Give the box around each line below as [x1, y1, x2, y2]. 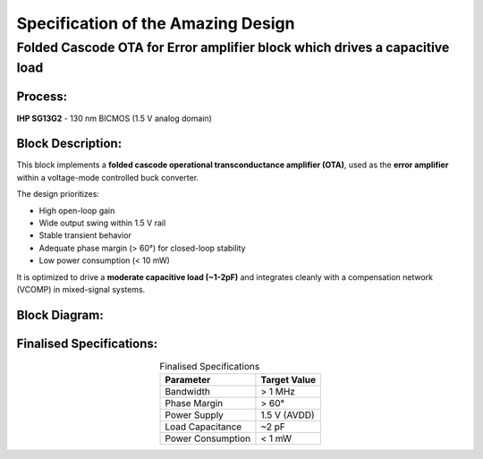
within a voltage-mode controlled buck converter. [16, 172, 199, 183]
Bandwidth [165, 386, 210, 398]
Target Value [260, 374, 317, 387]
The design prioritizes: [16, 189, 100, 200]
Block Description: [16, 136, 123, 151]
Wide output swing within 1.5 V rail [38, 217, 166, 228]
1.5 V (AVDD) [260, 409, 315, 421]
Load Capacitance [165, 421, 242, 433]
